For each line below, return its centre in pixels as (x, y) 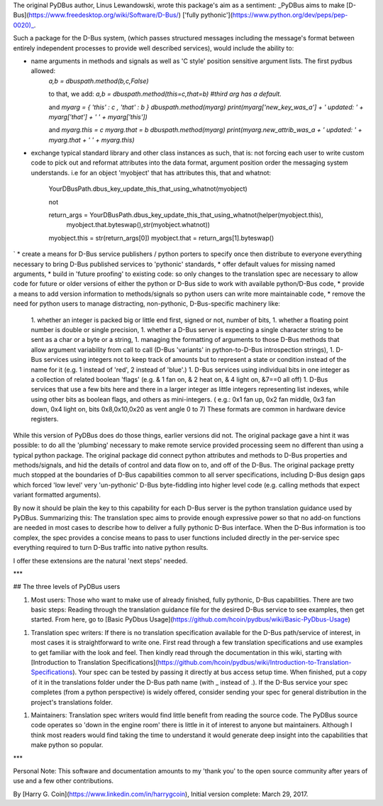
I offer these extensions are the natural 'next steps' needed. (100, 561)
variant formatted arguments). (57, 495)
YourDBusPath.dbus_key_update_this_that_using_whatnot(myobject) (148, 189)
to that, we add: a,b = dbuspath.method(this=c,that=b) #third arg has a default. (165, 94)
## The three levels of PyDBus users (67, 587)
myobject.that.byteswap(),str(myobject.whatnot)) (138, 225)
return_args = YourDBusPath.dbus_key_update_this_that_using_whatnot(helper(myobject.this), (186, 215)
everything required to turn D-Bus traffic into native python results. (111, 548)
